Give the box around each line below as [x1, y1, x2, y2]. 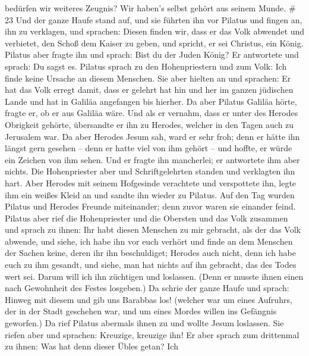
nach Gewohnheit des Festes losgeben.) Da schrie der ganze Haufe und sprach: [5, 282, 289, 294]
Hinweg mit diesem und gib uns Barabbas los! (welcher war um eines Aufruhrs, [5, 293, 292, 305]
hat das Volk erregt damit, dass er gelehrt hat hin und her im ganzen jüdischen [5, 83, 294, 96]
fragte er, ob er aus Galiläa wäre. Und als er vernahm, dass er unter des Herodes [5, 107, 298, 119]
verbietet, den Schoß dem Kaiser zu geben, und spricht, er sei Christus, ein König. [5, 36, 304, 49]
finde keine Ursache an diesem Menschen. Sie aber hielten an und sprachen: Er [5, 71, 291, 84]
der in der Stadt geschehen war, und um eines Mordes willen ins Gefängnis [5, 305, 277, 317]
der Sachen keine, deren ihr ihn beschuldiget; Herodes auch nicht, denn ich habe [5, 246, 296, 259]
